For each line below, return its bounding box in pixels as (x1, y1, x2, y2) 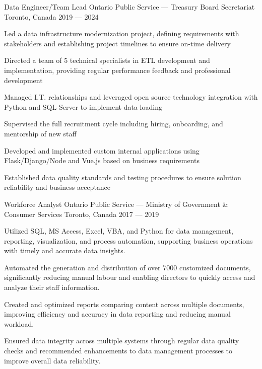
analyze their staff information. (4, 282, 100, 292)
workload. (4, 318, 34, 329)
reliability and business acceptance (4, 182, 111, 192)
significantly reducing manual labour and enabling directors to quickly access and (4, 272, 255, 282)
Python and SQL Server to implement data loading (4, 101, 162, 112)
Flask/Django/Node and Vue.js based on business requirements (4, 155, 200, 166)
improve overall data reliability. (4, 355, 101, 365)
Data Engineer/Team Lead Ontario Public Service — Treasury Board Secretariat (4, 2, 255, 12)
